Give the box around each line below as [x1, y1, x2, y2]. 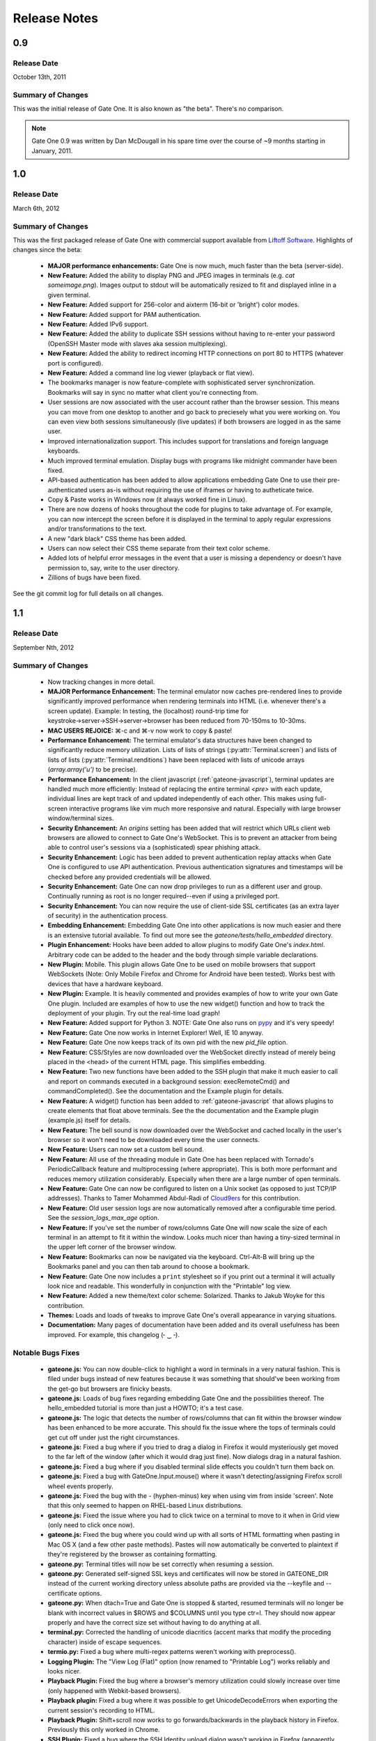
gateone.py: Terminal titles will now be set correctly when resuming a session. [47, 1560, 274, 1568]
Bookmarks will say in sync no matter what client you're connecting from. [47, 388, 259, 396]
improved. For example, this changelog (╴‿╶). [47, 1330, 180, 1338]
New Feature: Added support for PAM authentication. [47, 310, 201, 318]
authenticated [47, 485, 88, 494]
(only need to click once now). [47, 1521, 135, 1529]
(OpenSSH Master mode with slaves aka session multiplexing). [47, 339, 228, 348]
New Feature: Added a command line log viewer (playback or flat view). [47, 369, 254, 377]
